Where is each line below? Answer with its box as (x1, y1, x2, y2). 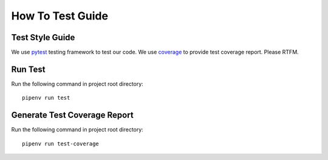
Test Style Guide (11, 32, 75, 43)
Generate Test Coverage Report (11, 110, 134, 120)
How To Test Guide (11, 9, 109, 23)
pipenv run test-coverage (22, 140, 100, 147)
